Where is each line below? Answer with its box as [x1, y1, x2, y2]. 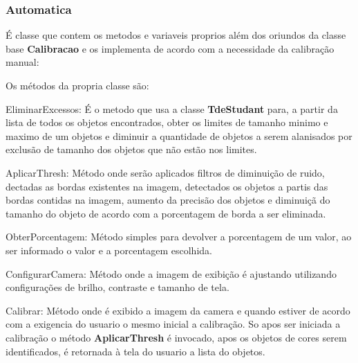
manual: [6, 55, 39, 69]
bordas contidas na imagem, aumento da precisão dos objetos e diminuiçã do [6, 193, 330, 207]
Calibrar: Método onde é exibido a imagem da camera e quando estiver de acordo [6, 303, 350, 317]
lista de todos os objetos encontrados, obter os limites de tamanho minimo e [6, 115, 328, 130]
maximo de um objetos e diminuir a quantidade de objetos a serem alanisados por [6, 128, 352, 143]
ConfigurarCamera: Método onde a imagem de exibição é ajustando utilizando [6, 266, 337, 281]
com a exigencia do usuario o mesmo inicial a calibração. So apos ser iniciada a [6, 317, 341, 331]
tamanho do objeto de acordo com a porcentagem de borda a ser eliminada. [6, 206, 326, 220]
